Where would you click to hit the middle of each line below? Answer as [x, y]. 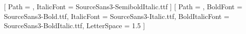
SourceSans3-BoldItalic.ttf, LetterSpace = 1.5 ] [75, 25]
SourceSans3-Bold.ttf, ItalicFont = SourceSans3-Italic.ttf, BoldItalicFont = [117, 16]
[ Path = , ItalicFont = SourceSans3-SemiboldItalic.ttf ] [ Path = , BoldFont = [123, 6]
